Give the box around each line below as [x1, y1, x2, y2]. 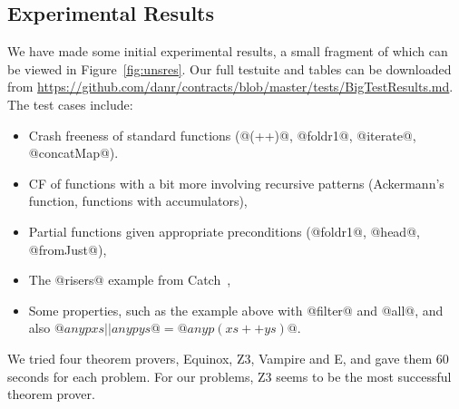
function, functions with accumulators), [28, 191, 248, 210]
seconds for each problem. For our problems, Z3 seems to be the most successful [7, 366, 452, 385]
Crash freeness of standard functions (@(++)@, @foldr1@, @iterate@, [28, 125, 416, 144]
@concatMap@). [28, 143, 119, 162]
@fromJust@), [28, 239, 107, 258]
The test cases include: [7, 94, 133, 113]
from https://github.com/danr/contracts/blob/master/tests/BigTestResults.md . [7, 77, 454, 96]
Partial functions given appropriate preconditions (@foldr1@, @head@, [28, 221, 420, 240]
